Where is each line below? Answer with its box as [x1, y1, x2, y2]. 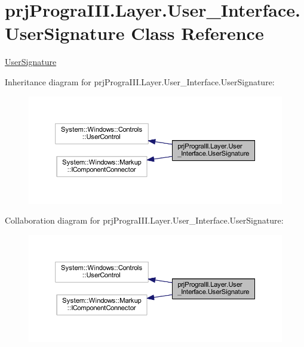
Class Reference [131, 21, 264, 45]
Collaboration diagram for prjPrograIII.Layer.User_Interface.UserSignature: [5, 214, 284, 227]
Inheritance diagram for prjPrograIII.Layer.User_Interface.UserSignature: [5, 75, 275, 88]
